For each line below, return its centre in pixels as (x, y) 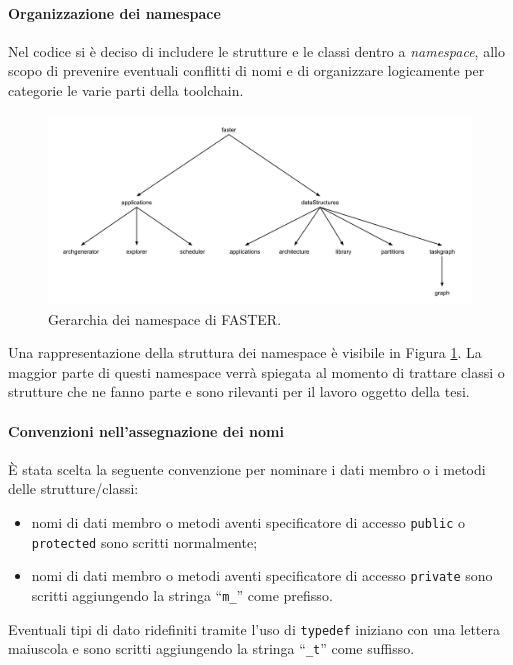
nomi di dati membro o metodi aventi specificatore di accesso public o (248, 522)
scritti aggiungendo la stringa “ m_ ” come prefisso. (182, 594)
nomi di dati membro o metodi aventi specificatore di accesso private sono (262, 575)
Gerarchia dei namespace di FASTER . (165, 318)
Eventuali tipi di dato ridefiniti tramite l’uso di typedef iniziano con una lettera (254, 628)
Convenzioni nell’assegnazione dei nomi (146, 430)
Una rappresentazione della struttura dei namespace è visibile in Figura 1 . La (245, 352)
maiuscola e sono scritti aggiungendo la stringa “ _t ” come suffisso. (211, 648)
